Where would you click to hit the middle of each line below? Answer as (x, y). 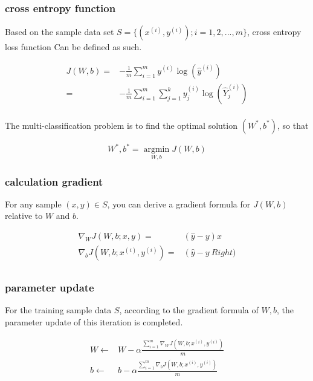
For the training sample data (58, 310)
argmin (156, 150)
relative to (24, 216)
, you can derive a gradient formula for (179, 204)
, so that (293, 125)
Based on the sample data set (60, 32)
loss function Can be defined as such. (73, 47)
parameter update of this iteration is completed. (94, 321)
